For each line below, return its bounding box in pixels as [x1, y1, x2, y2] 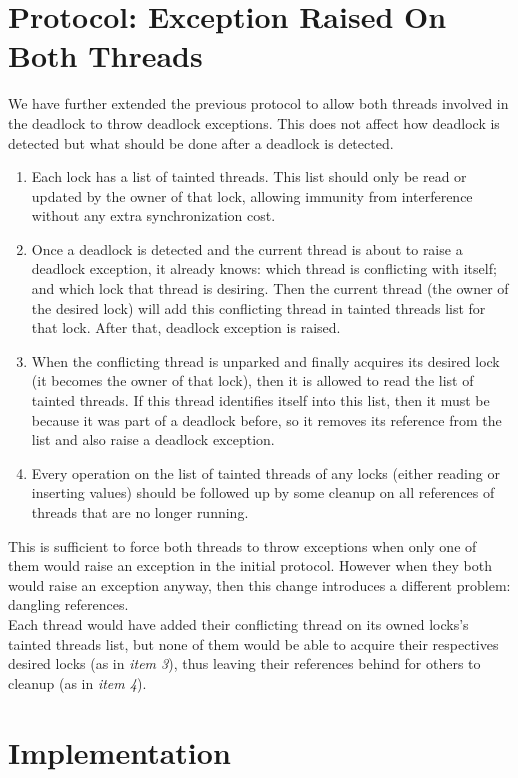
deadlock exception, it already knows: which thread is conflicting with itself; [31, 258, 497, 279]
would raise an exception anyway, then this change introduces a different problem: [8, 574, 511, 595]
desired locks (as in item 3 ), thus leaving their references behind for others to [8, 653, 481, 674]
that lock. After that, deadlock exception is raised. [31, 317, 341, 338]
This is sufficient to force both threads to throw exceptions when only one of [8, 535, 477, 556]
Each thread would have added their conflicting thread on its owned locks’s [8, 613, 469, 634]
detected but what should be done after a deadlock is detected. [8, 132, 394, 153]
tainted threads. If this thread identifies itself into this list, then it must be [31, 390, 490, 411]
